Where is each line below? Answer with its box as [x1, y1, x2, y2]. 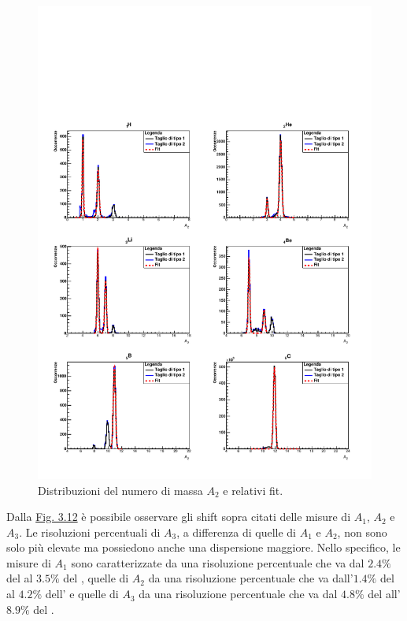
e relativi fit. [223, 482, 283, 498]
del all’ [368, 586, 401, 602]
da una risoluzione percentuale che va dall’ [148, 570, 353, 586]
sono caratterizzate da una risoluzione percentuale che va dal [71, 554, 364, 571]
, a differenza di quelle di [176, 523, 297, 540]
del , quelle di [63, 570, 129, 586]
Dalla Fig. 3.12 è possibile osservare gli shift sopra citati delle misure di [6, 508, 351, 525]
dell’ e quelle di [45, 586, 119, 602]
